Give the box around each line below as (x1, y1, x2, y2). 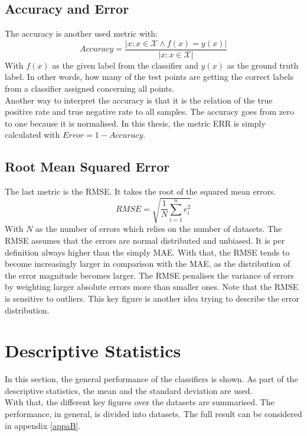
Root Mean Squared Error (5, 157, 170, 176)
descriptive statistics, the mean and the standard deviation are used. (5, 384, 253, 396)
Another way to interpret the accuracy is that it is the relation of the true (5, 93, 273, 106)
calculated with (5, 128, 60, 141)
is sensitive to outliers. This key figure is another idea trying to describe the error (5, 292, 299, 304)
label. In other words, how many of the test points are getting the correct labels (5, 70, 293, 83)
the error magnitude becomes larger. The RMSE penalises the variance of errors (5, 269, 294, 281)
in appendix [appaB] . (5, 419, 81, 431)
